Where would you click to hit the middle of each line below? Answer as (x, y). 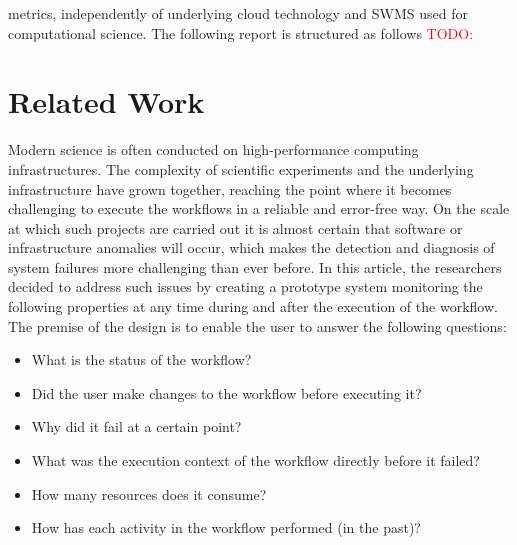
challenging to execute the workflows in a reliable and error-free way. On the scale (259, 208)
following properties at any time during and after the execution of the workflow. (253, 306)
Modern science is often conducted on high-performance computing (213, 149)
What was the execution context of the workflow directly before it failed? (255, 460)
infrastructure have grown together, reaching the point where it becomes (230, 188)
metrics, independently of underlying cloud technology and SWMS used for (238, 13)
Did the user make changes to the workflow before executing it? (226, 392)
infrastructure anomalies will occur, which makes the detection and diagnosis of (251, 247)
